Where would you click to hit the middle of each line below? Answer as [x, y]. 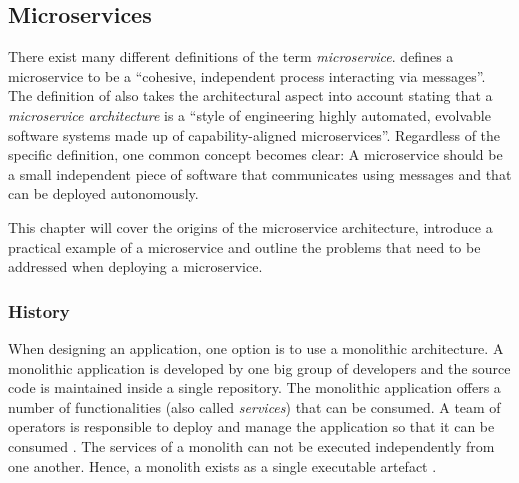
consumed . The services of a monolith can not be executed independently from [251, 445]
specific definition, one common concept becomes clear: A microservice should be [255, 154]
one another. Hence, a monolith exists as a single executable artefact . [222, 465]
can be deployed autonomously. [103, 193]
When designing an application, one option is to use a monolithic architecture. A [256, 347]
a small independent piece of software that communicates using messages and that [260, 173]
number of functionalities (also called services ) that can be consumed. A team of [254, 406]
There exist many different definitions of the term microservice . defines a [231, 56]
